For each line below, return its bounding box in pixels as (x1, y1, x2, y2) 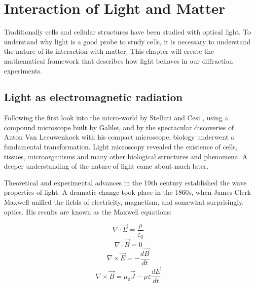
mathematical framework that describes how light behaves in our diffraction (4, 55, 233, 66)
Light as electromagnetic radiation (4, 89, 183, 105)
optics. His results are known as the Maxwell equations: (4, 206, 172, 216)
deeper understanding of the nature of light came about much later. (4, 161, 209, 171)
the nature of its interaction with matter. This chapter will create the (4, 46, 214, 56)
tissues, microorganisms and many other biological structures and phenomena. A (4, 151, 248, 161)
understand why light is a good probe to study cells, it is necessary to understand (4, 36, 251, 46)
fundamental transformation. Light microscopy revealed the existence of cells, (4, 142, 238, 152)
